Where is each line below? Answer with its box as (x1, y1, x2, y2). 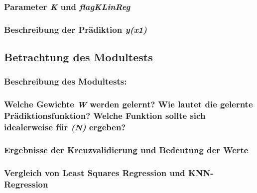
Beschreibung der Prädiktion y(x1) (4, 23, 147, 35)
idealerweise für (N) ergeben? (4, 121, 126, 133)
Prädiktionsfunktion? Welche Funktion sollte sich (4, 109, 206, 122)
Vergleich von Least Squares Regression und (4, 166, 185, 179)
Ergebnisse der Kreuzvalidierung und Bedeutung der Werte (4, 143, 249, 156)
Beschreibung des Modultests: (4, 75, 127, 88)
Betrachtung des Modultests (4, 49, 153, 65)
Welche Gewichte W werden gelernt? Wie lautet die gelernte (4, 98, 253, 110)
